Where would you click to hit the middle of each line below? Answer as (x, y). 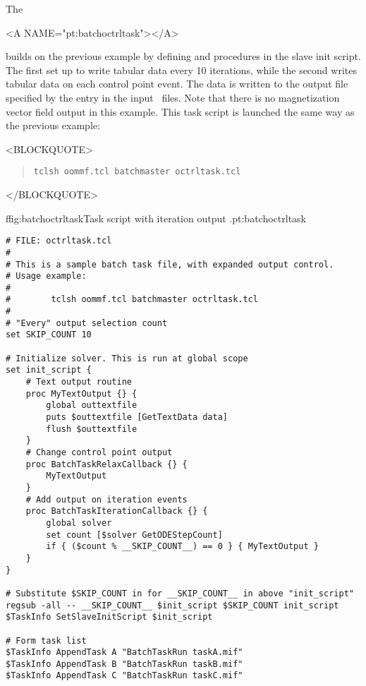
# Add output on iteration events (106, 499)
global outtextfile (92, 405)
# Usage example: (46, 276)
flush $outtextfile (92, 429)
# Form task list (46, 640)
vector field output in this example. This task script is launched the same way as (180, 111)
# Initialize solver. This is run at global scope (127, 358)
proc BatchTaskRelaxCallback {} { (106, 464)
